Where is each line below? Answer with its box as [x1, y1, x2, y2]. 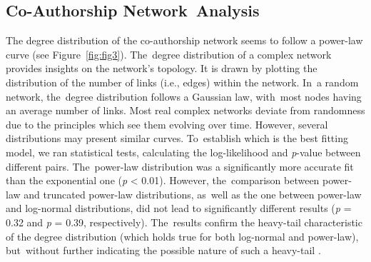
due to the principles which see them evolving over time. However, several [6, 116, 328, 131]
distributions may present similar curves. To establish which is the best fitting [6, 131, 348, 146]
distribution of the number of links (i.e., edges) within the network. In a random [6, 74, 359, 89]
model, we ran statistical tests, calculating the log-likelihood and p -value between [6, 144, 361, 159]
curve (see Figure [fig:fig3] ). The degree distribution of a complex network [6, 46, 332, 61]
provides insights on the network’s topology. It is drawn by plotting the [6, 61, 317, 76]
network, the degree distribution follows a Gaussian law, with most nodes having [6, 89, 362, 104]
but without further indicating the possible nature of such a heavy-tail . [6, 243, 321, 258]
